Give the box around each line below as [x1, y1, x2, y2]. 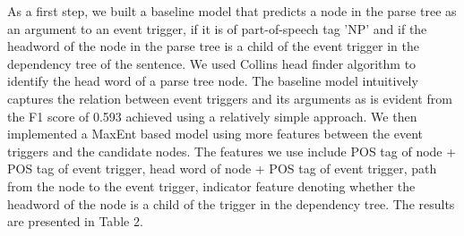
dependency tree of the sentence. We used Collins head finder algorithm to [7, 54, 417, 72]
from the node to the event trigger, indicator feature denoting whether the [7, 176, 416, 195]
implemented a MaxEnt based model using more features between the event [7, 124, 424, 143]
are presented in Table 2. [7, 212, 143, 231]
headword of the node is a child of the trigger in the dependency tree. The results [7, 194, 455, 213]
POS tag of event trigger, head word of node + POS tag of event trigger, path [7, 159, 437, 178]
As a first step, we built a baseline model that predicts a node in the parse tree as [7, 2, 457, 20]
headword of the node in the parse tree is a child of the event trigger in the [7, 37, 419, 55]
